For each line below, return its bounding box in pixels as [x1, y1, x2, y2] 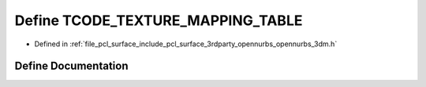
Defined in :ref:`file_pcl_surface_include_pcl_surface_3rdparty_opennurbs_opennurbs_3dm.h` [34, 39, 338, 49]
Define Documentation [14, 60, 129, 73]
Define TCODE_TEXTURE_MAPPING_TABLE [14, 12, 303, 29]
